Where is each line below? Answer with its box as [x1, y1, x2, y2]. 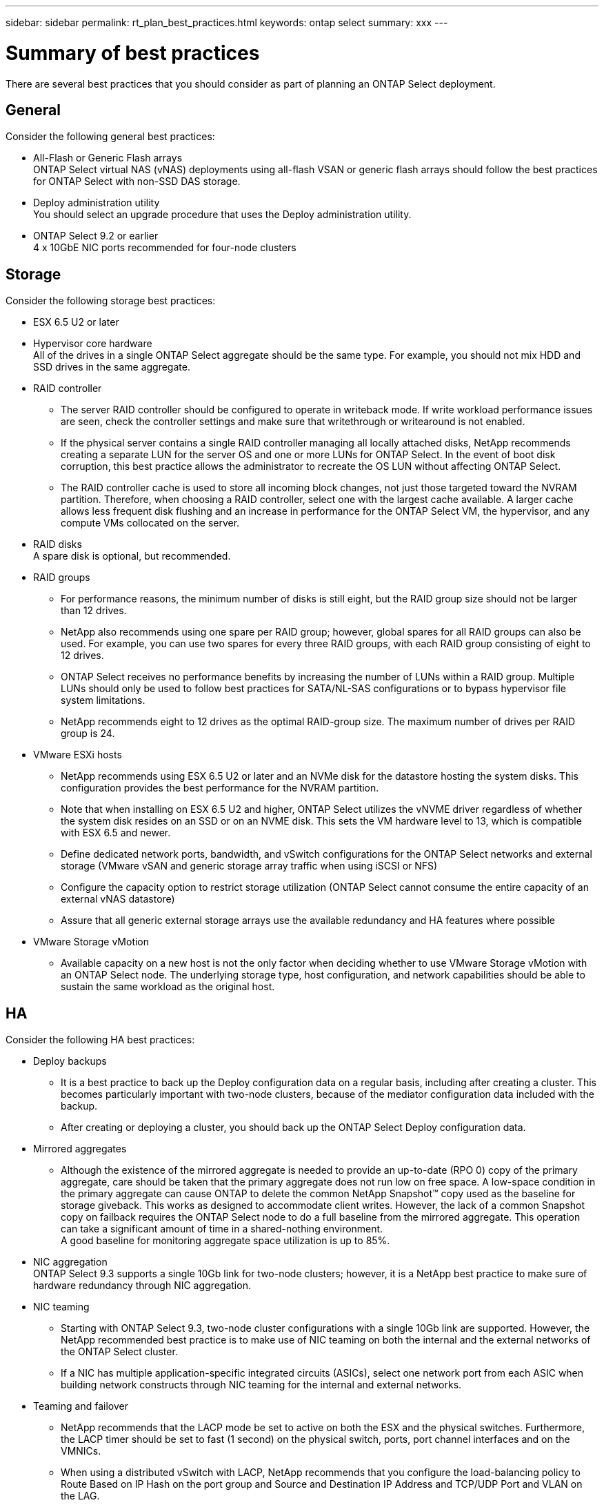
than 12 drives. [61, 604, 127, 617]
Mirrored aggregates [33, 1143, 127, 1155]
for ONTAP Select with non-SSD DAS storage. [33, 175, 241, 188]
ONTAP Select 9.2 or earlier [33, 230, 159, 242]
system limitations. [61, 694, 145, 707]
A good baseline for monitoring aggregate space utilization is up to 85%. [61, 1235, 390, 1247]
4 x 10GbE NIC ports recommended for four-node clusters [33, 242, 296, 254]
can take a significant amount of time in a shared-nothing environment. [61, 1223, 383, 1235]
